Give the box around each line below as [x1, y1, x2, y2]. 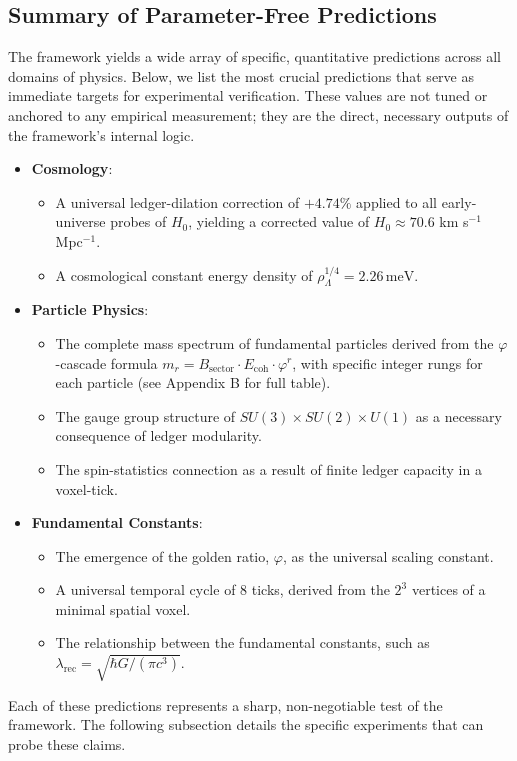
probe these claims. [8, 734, 126, 755]
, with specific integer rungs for [292, 352, 483, 373]
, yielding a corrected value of [188, 211, 370, 232]
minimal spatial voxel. [55, 598, 191, 619]
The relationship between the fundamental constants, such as [55, 632, 430, 653]
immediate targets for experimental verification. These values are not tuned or [8, 85, 488, 106]
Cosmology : [31, 158, 113, 179]
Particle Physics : [31, 299, 149, 320]
